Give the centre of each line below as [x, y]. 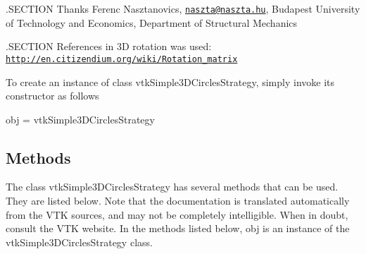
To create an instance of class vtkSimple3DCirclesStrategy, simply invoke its [170, 81]
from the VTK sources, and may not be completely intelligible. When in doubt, [177, 214]
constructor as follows [52, 96]
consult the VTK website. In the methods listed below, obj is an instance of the [178, 228]
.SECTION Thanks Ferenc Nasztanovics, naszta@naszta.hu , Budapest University [183, 8]
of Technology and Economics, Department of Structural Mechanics [152, 22]
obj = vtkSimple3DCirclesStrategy [80, 119]
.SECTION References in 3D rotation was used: [109, 46]
